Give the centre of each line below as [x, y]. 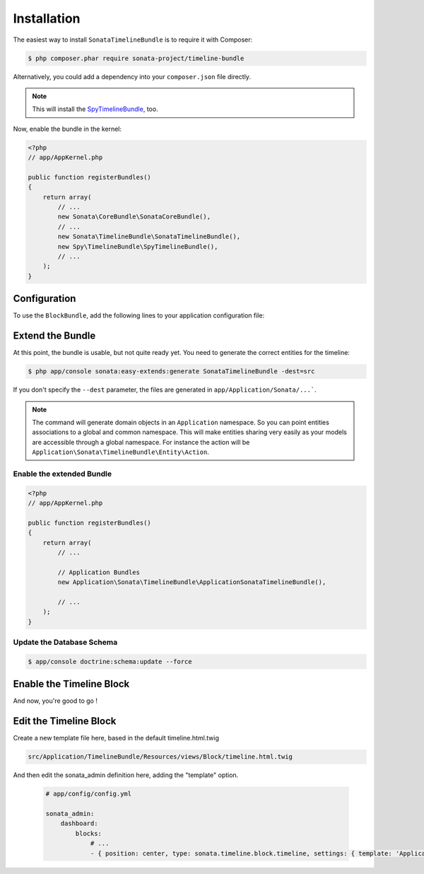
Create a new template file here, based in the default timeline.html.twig [116, 738]
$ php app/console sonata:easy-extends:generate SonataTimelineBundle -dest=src [171, 372]
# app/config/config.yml [89, 794]
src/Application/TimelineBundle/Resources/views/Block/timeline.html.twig [160, 757]
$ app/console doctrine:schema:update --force [110, 662]
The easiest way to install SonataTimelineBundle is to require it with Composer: [133, 40]
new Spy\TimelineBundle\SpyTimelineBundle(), [138, 246]
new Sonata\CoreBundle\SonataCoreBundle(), [134, 217]
